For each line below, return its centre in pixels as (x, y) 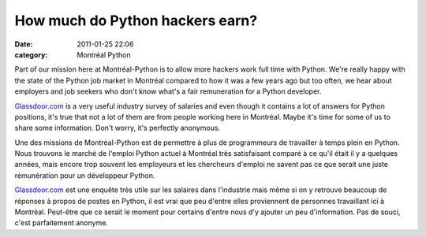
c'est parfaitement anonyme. (61, 223)
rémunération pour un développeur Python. (85, 175)
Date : (24, 44)
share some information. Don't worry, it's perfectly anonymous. (118, 128)
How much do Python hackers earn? (136, 20)
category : (31, 54)
